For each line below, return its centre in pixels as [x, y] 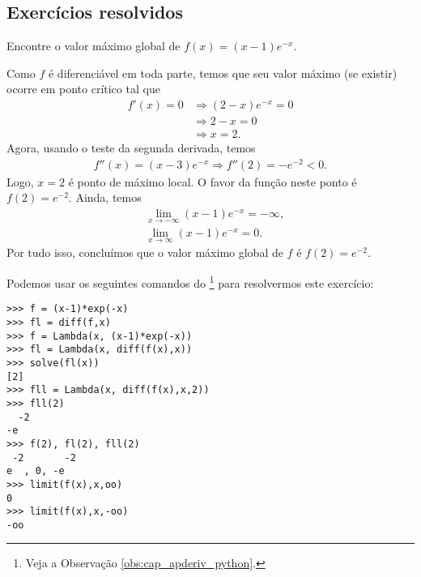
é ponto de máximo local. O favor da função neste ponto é [213, 181]
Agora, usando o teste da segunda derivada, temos [131, 148]
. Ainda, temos [105, 197]
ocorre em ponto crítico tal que [83, 89]
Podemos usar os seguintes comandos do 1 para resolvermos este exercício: [190, 282]
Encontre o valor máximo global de [94, 46]
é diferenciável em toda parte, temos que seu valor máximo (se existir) [223, 73]
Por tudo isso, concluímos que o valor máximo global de [145, 252]
